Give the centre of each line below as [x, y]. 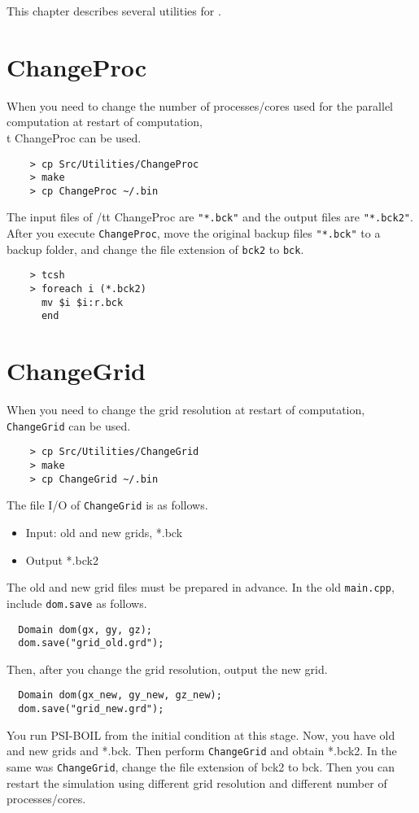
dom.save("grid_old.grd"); [91, 643]
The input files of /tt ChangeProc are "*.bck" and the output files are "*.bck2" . [210, 217]
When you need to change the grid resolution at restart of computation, [186, 410]
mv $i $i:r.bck [82, 302]
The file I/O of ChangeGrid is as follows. [107, 505]
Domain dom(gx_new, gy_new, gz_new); [120, 695]
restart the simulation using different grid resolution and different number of [197, 782]
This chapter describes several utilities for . [114, 11]
